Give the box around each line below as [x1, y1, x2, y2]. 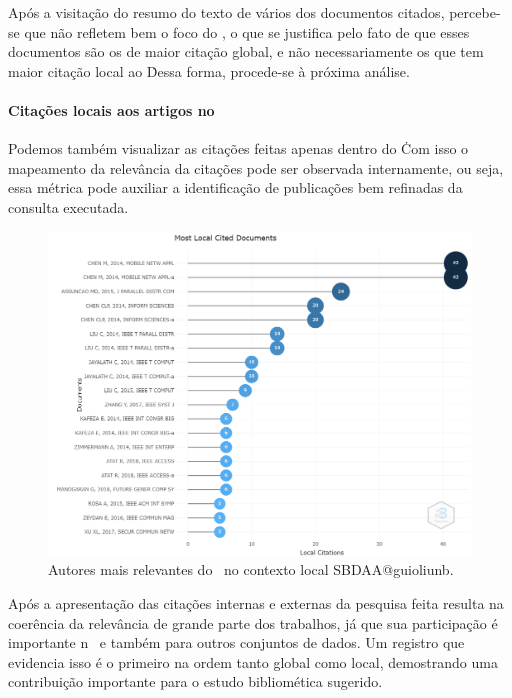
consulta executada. [8, 196, 129, 217]
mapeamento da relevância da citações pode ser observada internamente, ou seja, [8, 157, 504, 178]
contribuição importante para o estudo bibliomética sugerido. [8, 671, 383, 692]
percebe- [449, 2, 501, 22]
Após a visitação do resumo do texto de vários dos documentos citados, [8, 2, 445, 22]
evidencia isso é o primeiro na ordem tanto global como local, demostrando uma [8, 651, 498, 672]
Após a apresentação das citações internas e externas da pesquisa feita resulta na [8, 592, 504, 613]
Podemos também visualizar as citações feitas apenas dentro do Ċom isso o [8, 138, 469, 159]
